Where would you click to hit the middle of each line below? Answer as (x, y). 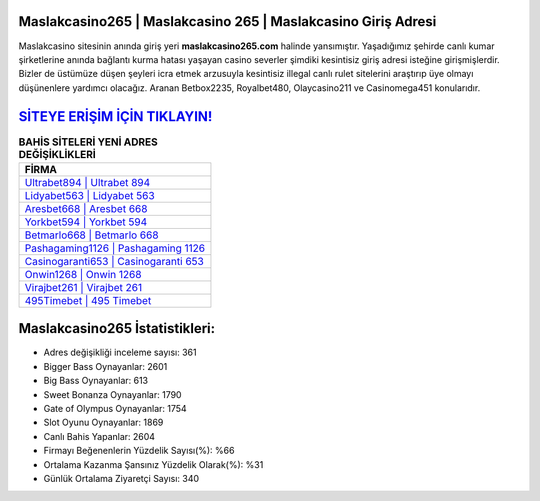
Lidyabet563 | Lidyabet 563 (89, 195)
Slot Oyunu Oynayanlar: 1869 (103, 422)
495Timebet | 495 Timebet (88, 300)
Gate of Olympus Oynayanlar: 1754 (115, 409)
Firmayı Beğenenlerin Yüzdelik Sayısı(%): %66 (139, 451)
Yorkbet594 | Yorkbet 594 (86, 222)
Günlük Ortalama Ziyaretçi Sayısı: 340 (121, 478)
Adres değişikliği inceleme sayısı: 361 (120, 352)
